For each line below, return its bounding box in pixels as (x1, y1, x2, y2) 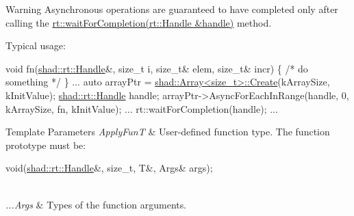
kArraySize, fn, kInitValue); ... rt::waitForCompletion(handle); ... (5, 101, 278, 116)
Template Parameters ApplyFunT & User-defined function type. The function (5, 124, 330, 139)
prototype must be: (5, 137, 86, 152)
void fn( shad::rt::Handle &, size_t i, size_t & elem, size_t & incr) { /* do (5, 61, 308, 75)
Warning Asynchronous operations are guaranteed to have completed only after (5, 2, 338, 16)
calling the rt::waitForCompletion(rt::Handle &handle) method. (5, 15, 272, 29)
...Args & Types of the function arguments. (5, 197, 187, 211)
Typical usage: (5, 38, 66, 53)
